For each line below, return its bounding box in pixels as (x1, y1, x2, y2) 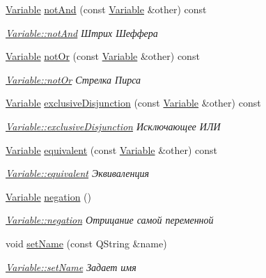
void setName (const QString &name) (6, 235, 167, 250)
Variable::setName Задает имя (6, 259, 136, 274)
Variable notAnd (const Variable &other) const (6, 2, 207, 16)
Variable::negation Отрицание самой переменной (6, 213, 214, 227)
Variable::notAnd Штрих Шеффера (6, 25, 158, 40)
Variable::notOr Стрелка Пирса (6, 72, 141, 86)
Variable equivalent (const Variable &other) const (6, 142, 218, 157)
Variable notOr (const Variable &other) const (6, 49, 200, 63)
